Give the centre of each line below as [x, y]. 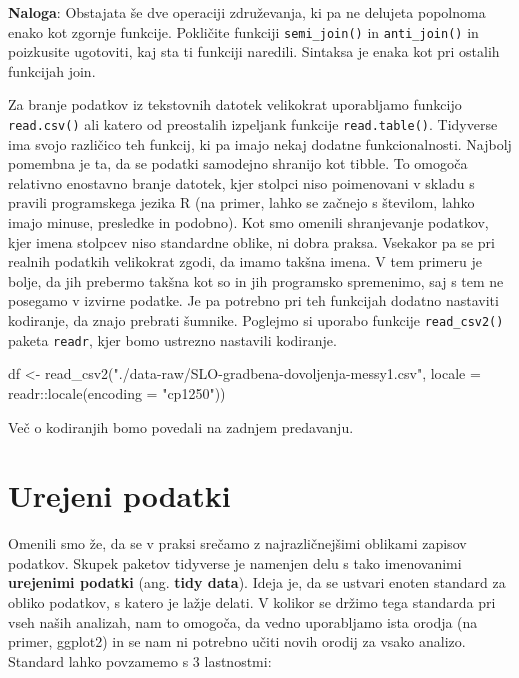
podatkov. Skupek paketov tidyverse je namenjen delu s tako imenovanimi [235, 562]
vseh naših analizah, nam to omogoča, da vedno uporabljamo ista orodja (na [243, 621]
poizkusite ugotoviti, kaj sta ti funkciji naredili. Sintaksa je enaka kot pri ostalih [254, 51]
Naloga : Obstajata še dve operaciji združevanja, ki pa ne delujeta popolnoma [247, 12]
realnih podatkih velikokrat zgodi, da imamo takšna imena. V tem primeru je [245, 261]
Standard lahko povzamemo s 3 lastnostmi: [140, 660]
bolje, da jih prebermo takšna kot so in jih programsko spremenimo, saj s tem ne [256, 280]
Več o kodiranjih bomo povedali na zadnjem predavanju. [181, 426]
